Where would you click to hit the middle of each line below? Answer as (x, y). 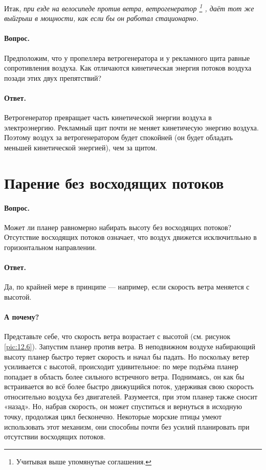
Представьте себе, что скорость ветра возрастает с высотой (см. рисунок (117, 336)
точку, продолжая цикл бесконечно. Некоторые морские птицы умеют (113, 417)
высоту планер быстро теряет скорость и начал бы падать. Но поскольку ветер (127, 356)
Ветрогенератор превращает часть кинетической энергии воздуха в (108, 117)
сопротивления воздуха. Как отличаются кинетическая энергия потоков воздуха (128, 68)
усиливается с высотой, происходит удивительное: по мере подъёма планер (121, 366)
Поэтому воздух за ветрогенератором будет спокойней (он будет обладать (118, 137)
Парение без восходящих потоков (114, 182)
